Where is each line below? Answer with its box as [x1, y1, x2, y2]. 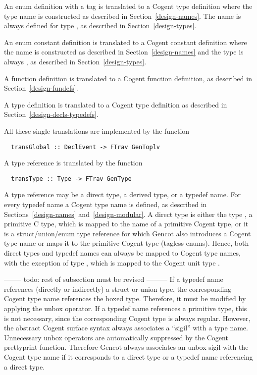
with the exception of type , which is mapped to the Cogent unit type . [4, 257, 220, 268]
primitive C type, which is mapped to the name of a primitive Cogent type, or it [4, 218, 249, 229]
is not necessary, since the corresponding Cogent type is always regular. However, [4, 313, 251, 323]
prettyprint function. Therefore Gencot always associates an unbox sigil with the [4, 342, 249, 352]
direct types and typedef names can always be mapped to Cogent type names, [4, 248, 241, 258]
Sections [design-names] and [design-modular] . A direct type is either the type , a [4, 209, 253, 219]
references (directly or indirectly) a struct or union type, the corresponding [4, 283, 232, 294]
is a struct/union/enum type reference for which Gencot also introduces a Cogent [4, 228, 251, 238]
